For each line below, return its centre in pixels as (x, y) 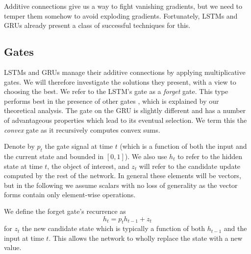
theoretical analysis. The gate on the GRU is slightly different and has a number (125, 110)
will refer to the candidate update (190, 166)
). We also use (146, 156)
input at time (24, 238)
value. (13, 247)
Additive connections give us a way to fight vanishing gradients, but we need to (123, 6)
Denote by (19, 146)
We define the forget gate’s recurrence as (65, 211)
